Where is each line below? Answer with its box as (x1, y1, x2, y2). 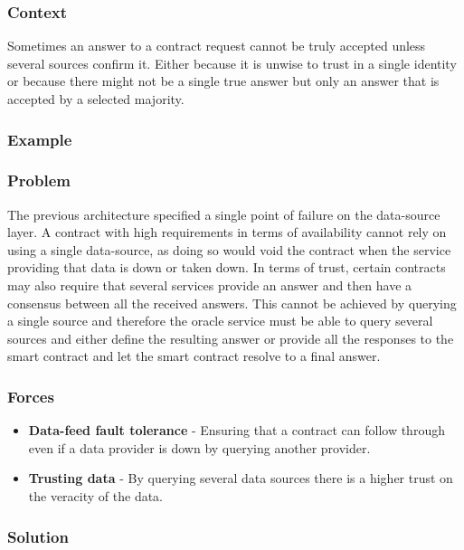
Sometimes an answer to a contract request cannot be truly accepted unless (7, 36, 426, 55)
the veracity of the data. (28, 487, 164, 505)
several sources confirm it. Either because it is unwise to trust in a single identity (7, 53, 457, 72)
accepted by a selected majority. (7, 90, 185, 108)
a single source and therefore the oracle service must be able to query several (7, 311, 433, 330)
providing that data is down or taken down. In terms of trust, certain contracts (7, 258, 446, 277)
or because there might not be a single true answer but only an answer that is (7, 71, 440, 90)
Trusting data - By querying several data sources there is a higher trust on (28, 469, 453, 488)
